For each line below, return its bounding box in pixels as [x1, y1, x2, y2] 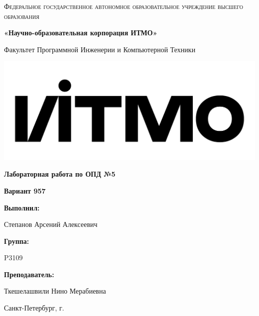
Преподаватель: [4, 269, 54, 279]
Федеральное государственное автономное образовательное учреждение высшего [4, 1, 244, 11]
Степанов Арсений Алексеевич [4, 219, 98, 229]
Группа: [4, 235, 29, 246]
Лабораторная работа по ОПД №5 [4, 169, 116, 179]
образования [4, 10, 39, 21]
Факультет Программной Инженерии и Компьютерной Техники [4, 44, 196, 54]
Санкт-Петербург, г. [4, 303, 64, 313]
